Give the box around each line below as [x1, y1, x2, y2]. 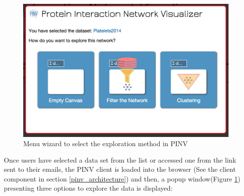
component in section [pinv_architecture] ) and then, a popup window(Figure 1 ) [4, 173, 241, 183]
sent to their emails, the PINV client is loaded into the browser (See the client [4, 164, 236, 174]
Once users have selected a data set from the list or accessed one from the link [4, 154, 236, 165]
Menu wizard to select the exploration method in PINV [23, 138, 188, 149]
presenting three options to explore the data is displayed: [4, 183, 173, 193]
